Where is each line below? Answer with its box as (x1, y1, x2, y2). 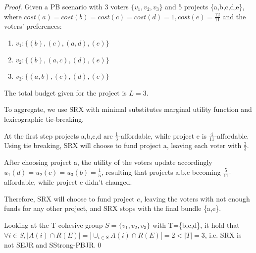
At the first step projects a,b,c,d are (4, 130, 113, 141)
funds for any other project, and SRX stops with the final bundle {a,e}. (4, 203, 221, 213)
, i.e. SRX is (205, 229, 242, 240)
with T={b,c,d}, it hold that (152, 219, 240, 230)
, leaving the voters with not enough (140, 193, 250, 203)
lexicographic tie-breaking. (4, 113, 84, 124)
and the (222, 11, 246, 21)
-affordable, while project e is (118, 130, 207, 141)
